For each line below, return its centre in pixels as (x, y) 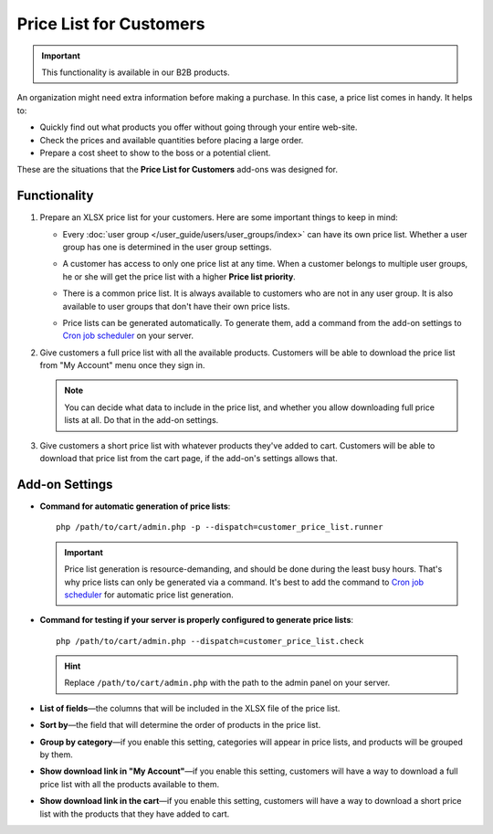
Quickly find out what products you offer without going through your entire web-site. (199, 127)
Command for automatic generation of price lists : (135, 506)
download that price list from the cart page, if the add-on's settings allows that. (189, 459)
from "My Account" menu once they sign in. (122, 365)
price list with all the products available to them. (130, 784)
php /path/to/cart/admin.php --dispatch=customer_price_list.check (210, 641)
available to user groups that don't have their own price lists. (176, 306)
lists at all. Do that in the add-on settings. (142, 420)
